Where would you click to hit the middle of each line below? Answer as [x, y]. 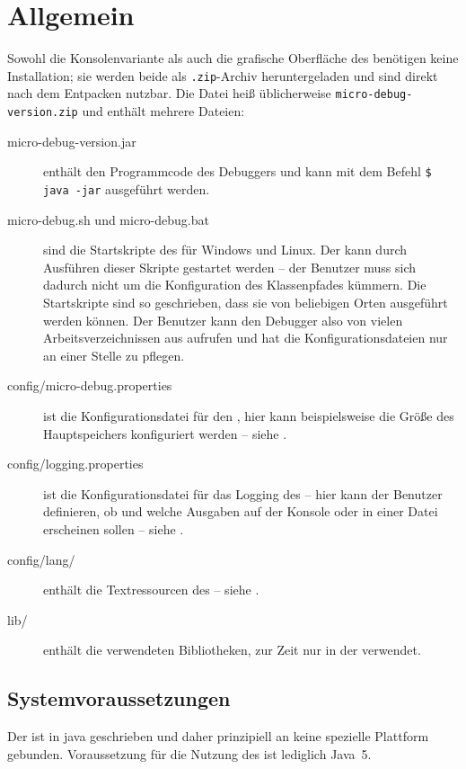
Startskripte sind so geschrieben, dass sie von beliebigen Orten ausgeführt [246, 302]
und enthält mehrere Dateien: [163, 111]
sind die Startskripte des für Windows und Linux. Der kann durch [225, 250]
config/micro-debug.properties [90, 385]
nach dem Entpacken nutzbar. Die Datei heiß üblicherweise [169, 93]
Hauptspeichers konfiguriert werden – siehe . [165, 433]
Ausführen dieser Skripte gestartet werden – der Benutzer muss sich [230, 267]
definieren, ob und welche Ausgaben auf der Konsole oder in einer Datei [241, 511]
